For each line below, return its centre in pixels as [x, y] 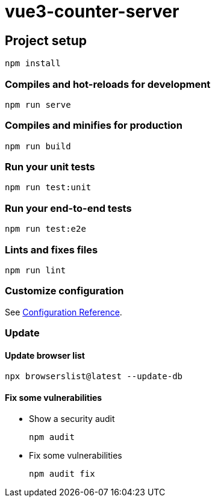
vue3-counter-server [92, 11]
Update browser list [45, 355]
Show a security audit [72, 419]
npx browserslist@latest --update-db [94, 376]
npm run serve [38, 104]
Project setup [46, 40]
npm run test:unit [48, 187]
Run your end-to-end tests [68, 208]
